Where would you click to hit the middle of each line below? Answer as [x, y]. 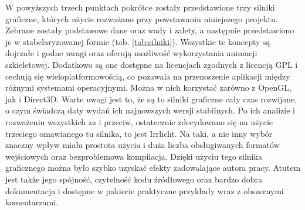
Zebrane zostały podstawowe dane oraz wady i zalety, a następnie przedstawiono [150, 30]
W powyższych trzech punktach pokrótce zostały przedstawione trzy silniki [140, 7]
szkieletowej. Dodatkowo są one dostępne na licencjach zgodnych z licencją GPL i [152, 64]
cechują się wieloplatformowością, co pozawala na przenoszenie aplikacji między [148, 76]
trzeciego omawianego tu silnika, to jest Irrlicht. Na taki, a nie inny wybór [139, 133]
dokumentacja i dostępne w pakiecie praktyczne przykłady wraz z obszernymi [145, 190]
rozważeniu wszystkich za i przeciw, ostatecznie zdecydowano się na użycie [139, 121]
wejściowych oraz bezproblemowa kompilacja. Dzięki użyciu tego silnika [134, 156]
